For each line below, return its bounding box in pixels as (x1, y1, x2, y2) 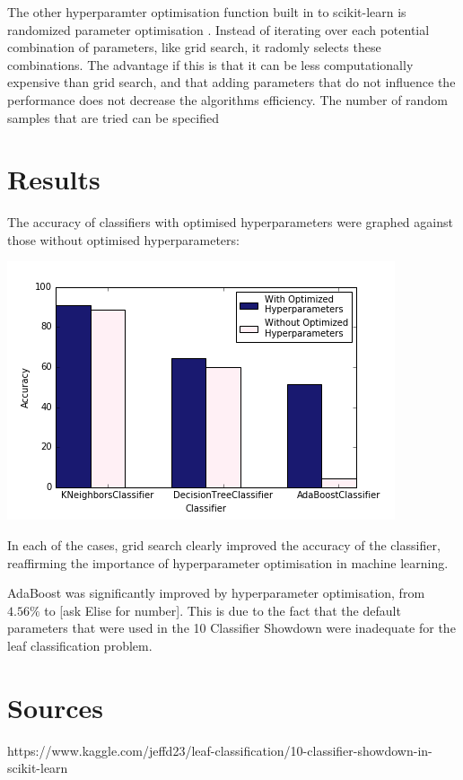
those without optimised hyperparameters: (7, 230, 240, 249)
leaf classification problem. (7, 636, 153, 655)
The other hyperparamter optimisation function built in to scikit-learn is (7, 3, 406, 21)
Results (7, 161, 100, 197)
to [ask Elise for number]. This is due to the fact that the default (44, 600, 401, 619)
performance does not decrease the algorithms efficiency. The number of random (7, 90, 448, 109)
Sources (7, 688, 103, 725)
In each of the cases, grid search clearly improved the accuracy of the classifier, (7, 536, 441, 555)
